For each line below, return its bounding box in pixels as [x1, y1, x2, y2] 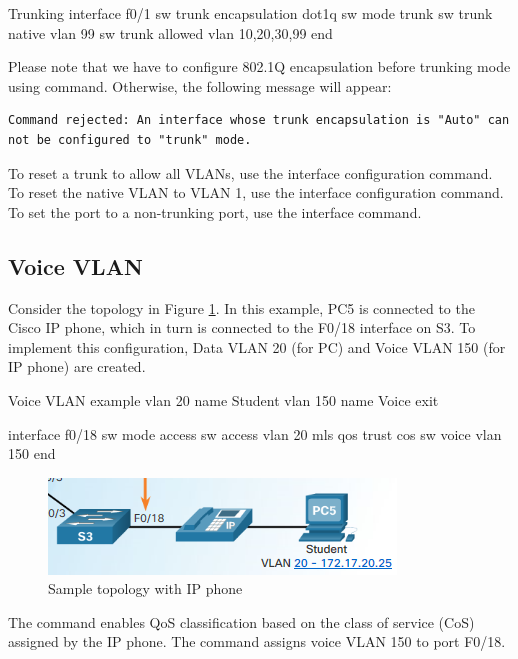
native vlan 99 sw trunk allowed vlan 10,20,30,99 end [8, 22, 333, 43]
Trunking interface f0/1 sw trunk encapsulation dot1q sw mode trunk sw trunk [8, 3, 493, 23]
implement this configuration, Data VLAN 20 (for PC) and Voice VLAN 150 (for [8, 336, 506, 357]
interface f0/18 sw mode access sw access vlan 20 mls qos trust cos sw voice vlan [8, 423, 502, 444]
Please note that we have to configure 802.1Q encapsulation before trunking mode [8, 56, 511, 77]
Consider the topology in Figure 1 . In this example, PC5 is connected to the [8, 297, 475, 318]
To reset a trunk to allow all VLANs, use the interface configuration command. [8, 162, 493, 183]
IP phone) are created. [8, 356, 146, 377]
